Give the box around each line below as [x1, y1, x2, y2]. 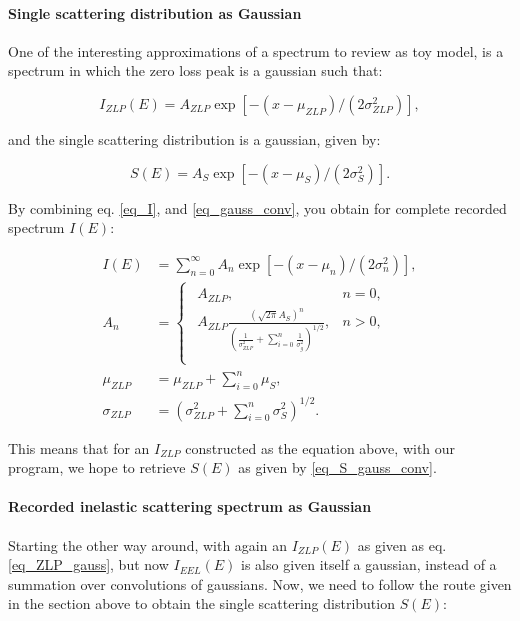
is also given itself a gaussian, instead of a [241, 554, 497, 575]
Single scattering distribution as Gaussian [8, 2, 302, 23]
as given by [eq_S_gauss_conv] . [238, 457, 437, 478]
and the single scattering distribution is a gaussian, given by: [8, 128, 381, 149]
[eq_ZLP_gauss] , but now [8, 554, 169, 575]
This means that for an [8, 437, 150, 458]
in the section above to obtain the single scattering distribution [8, 593, 395, 614]
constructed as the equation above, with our [185, 437, 456, 458]
